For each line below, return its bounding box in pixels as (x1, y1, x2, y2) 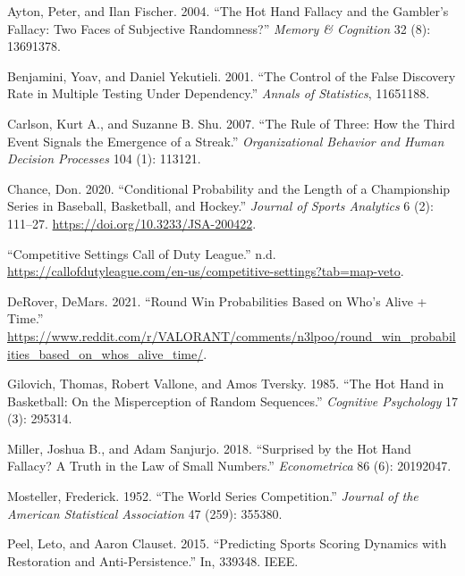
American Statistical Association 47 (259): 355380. (7, 504, 283, 522)
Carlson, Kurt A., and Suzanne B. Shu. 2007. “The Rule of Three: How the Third (7, 113, 455, 132)
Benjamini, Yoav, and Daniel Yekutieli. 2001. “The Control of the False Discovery (7, 66, 456, 85)
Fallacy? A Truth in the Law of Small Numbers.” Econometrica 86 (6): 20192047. (7, 456, 452, 475)
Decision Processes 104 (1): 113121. (7, 149, 201, 168)
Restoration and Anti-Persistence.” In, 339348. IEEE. (7, 551, 299, 570)
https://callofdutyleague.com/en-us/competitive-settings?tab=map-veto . (7, 262, 404, 280)
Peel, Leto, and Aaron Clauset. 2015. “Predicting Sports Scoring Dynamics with (7, 534, 447, 553)
